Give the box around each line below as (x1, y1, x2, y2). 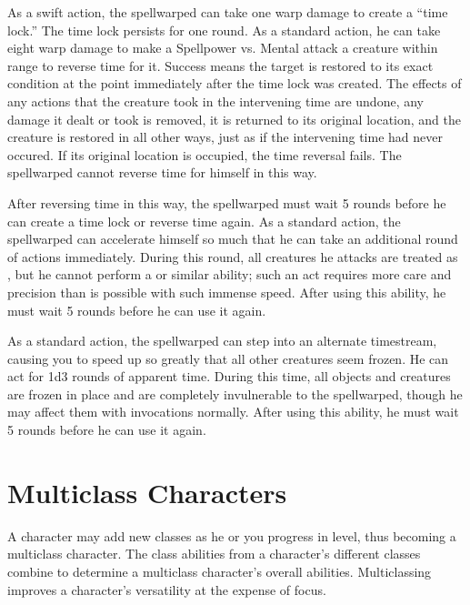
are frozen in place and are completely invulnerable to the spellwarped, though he (7, 384, 463, 403)
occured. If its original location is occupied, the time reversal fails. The (7, 145, 402, 164)
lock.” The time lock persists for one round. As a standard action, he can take (7, 20, 441, 39)
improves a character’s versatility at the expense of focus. (7, 580, 326, 599)
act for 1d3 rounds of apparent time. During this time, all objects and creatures (7, 367, 451, 386)
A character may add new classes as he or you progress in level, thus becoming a (7, 526, 456, 545)
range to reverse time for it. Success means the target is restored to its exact (7, 55, 434, 75)
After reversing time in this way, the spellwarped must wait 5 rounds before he (7, 193, 446, 212)
